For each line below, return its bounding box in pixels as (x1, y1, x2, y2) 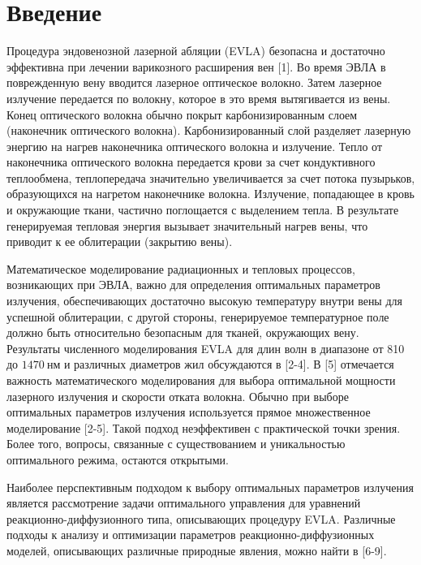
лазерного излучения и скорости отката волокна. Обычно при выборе (6, 387, 349, 404)
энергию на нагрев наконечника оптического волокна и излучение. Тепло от (6, 137, 383, 154)
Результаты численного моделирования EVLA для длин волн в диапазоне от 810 (6, 339, 405, 356)
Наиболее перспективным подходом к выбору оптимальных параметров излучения (6, 478, 414, 495)
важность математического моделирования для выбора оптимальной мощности (6, 372, 396, 388)
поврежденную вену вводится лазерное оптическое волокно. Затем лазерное (6, 74, 382, 91)
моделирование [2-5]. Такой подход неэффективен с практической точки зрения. (6, 419, 401, 436)
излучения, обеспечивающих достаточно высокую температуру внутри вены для (6, 292, 402, 309)
